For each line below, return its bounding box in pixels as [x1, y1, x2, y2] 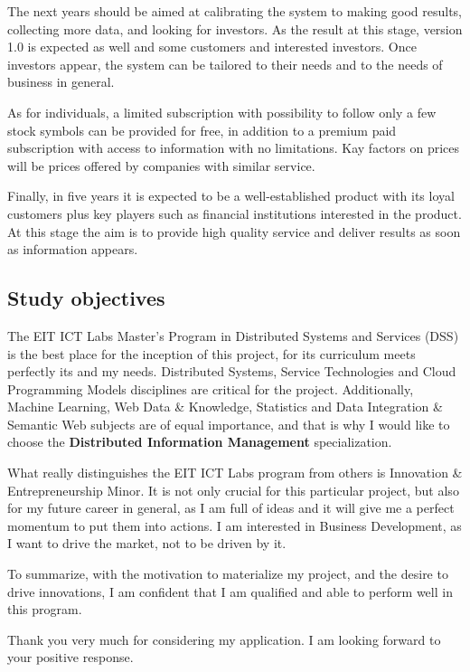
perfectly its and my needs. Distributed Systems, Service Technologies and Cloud [7, 362, 456, 381]
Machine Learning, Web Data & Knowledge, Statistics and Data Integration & [7, 397, 443, 416]
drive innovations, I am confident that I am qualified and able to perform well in [7, 582, 453, 601]
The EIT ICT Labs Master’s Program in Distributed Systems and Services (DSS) [7, 326, 459, 345]
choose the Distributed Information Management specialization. [7, 432, 392, 451]
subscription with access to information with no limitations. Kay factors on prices [7, 138, 460, 157]
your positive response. [7, 648, 134, 667]
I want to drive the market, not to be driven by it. [7, 534, 287, 553]
